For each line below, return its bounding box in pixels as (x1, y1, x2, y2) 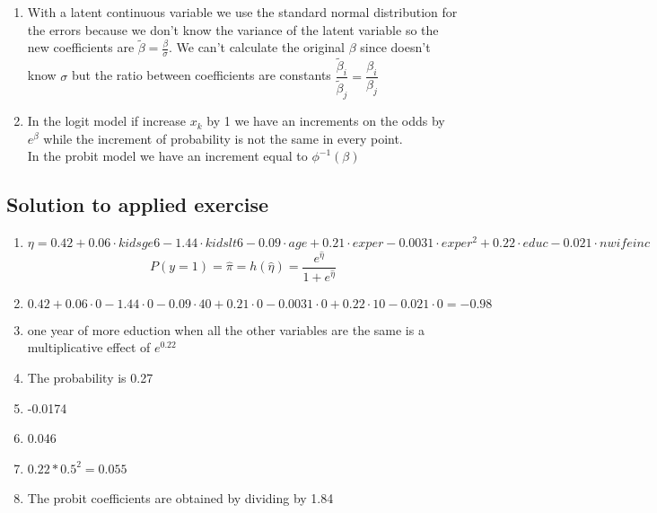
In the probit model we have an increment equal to (27, 146, 308, 165)
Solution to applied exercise (6, 190, 269, 218)
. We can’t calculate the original (168, 38, 346, 57)
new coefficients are (27, 38, 135, 57)
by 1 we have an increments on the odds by (206, 111, 445, 130)
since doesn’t (360, 38, 431, 57)
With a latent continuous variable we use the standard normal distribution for (27, 3, 458, 21)
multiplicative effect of (27, 338, 151, 357)
